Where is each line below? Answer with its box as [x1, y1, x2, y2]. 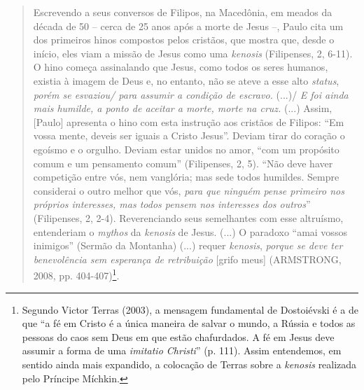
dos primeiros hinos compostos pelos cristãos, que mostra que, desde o [33, 32, 335, 47]
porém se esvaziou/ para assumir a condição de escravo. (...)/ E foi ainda [33, 87, 349, 102]
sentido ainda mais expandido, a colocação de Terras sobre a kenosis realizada [22, 356, 357, 371]
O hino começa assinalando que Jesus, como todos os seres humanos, [33, 60, 328, 74]
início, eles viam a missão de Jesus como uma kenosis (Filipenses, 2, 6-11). [33, 46, 353, 60]
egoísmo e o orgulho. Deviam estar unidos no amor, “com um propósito [33, 141, 339, 156]
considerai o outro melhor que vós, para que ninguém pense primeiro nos [33, 183, 344, 197]
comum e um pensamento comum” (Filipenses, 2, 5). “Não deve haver [33, 155, 333, 170]
